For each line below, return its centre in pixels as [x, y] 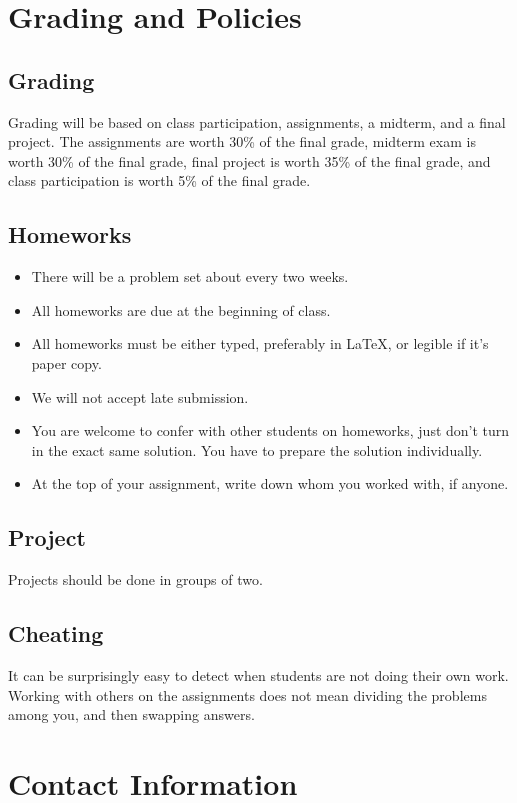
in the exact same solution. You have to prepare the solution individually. [257, 449]
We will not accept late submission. [140, 396]
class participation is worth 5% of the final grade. [159, 180]
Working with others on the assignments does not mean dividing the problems [247, 694]
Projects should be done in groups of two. [135, 579]
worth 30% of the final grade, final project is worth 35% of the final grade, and [249, 160]
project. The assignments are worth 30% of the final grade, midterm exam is [242, 141]
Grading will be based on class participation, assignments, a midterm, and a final [257, 121]
